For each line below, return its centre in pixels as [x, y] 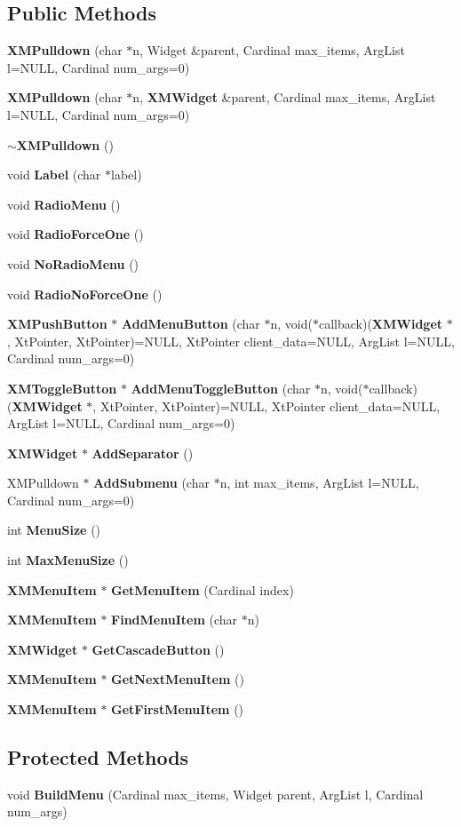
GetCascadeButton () [158, 649]
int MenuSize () [54, 530]
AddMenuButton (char [191, 324]
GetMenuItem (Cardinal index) [203, 589]
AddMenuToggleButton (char [221, 388]
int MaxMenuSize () [68, 560]
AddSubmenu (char [151, 483]
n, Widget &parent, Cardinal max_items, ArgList [269, 50]
